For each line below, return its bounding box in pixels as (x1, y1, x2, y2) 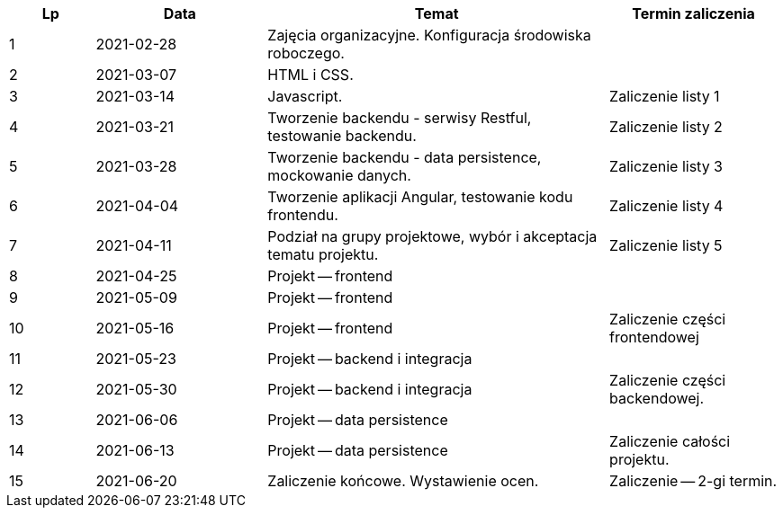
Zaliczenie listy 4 (609, 197, 724, 215)
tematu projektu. (267, 245, 379, 263)
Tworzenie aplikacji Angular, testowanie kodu (267, 188, 573, 206)
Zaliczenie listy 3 (609, 157, 723, 175)
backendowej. (609, 389, 705, 407)
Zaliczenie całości (609, 432, 731, 450)
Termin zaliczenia (632, 4, 755, 22)
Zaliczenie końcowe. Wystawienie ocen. (267, 472, 539, 490)
